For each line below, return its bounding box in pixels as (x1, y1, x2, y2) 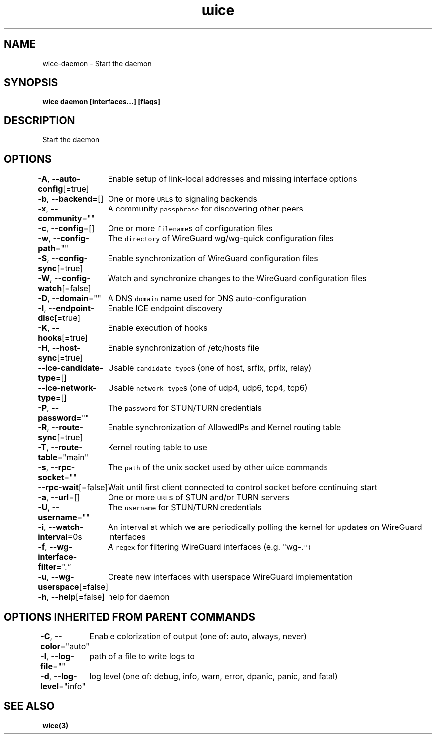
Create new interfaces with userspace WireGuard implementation (108, 572, 353, 582)
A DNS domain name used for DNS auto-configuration (108, 293, 307, 304)
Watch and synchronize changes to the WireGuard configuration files (108, 273, 367, 284)
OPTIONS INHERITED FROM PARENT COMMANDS (4, 610, 255, 623)
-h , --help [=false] (38, 592, 105, 602)
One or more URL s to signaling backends (108, 194, 258, 204)
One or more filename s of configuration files (108, 223, 273, 234)
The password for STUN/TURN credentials (108, 403, 262, 413)
